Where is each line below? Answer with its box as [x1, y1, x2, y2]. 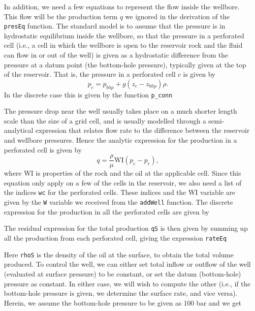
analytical [4, 125, 33, 135]
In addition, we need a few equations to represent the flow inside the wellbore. [4, 1, 240, 11]
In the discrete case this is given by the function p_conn [4, 89, 172, 99]
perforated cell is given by [4, 144, 82, 155]
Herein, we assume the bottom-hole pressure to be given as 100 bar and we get [4, 297, 242, 308]
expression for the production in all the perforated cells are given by [4, 206, 209, 217]
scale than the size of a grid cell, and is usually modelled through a [4, 115, 206, 125]
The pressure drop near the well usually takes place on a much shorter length [4, 106, 237, 116]
